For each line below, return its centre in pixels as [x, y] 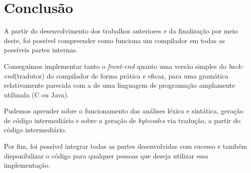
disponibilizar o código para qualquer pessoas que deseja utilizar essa [106, 155]
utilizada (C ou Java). [36, 94]
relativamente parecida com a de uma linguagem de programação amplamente [120, 85]
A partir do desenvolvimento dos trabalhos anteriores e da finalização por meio [121, 31]
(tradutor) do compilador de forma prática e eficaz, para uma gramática [121, 75]
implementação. [27, 165]
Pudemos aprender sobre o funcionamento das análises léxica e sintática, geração [124, 111]
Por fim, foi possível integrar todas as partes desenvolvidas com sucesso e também [125, 146]
